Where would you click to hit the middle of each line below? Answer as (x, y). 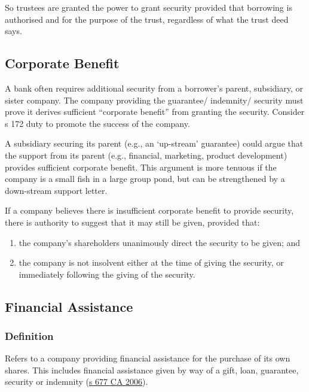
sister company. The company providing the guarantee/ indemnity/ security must (154, 100)
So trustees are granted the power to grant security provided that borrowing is (149, 7)
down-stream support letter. (56, 190)
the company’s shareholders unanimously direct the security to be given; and (160, 242)
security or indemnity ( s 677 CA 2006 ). (77, 382)
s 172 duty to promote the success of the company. (97, 123)
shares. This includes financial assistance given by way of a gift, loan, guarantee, (152, 370)
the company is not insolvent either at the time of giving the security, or (151, 262)
